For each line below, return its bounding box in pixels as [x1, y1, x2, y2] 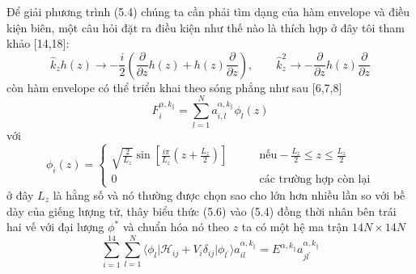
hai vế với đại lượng [6, 218, 104, 235]
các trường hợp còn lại [259, 173, 371, 185]
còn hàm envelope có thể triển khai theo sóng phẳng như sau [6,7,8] [6, 78, 342, 95]
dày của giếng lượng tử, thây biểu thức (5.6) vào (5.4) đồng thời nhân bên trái [6, 202, 397, 219]
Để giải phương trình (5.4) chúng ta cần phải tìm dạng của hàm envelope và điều [6, 3, 410, 19]
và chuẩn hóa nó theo [122, 218, 229, 235]
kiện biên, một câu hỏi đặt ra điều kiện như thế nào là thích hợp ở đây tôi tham [6, 19, 405, 36]
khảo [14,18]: [6, 35, 70, 52]
